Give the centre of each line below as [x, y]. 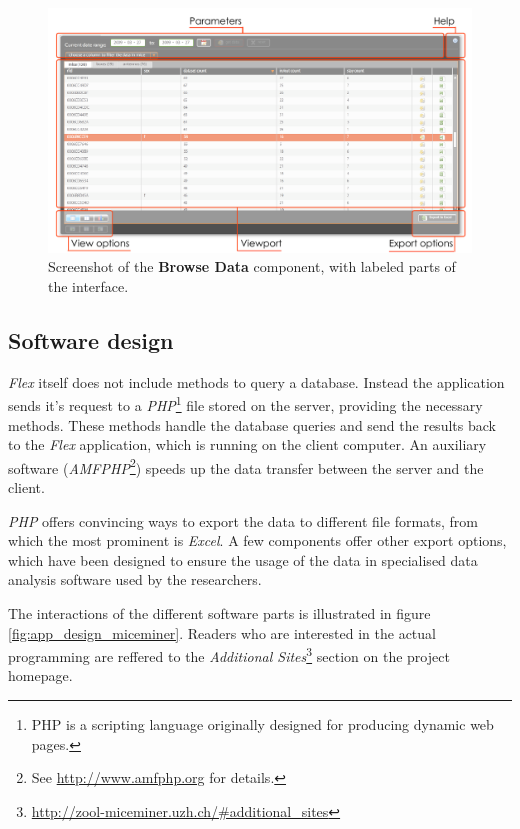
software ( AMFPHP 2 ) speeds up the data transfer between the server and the [246, 466]
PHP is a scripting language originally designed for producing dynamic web [262, 723]
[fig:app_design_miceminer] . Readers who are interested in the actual [222, 632]
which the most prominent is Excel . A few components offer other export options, [257, 540]
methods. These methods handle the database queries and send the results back [252, 424]
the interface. [88, 285]
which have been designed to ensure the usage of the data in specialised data [243, 559]
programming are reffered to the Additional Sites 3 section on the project [229, 654]
